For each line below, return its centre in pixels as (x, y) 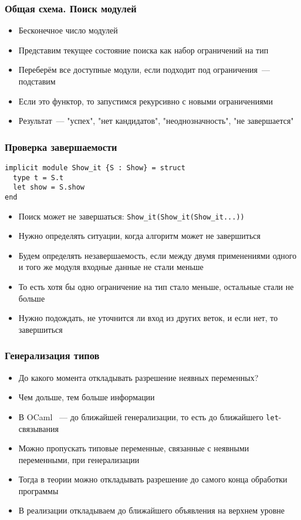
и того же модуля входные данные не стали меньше (111, 267)
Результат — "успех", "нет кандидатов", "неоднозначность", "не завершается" (156, 121)
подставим (37, 81)
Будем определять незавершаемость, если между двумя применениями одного (158, 255)
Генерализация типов (52, 355)
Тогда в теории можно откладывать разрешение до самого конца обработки (153, 479)
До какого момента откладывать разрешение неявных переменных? (138, 377)
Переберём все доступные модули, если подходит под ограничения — (144, 70)
